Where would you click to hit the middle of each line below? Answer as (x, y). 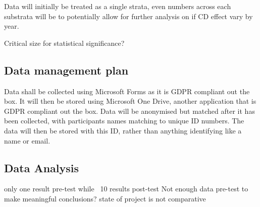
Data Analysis (42, 167)
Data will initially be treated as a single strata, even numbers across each (118, 6)
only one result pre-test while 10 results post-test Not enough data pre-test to (126, 189)
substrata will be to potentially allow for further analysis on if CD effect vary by (128, 16)
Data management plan (66, 70)
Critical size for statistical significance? (64, 43)
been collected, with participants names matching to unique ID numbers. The (124, 121)
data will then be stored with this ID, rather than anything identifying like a (123, 130)
